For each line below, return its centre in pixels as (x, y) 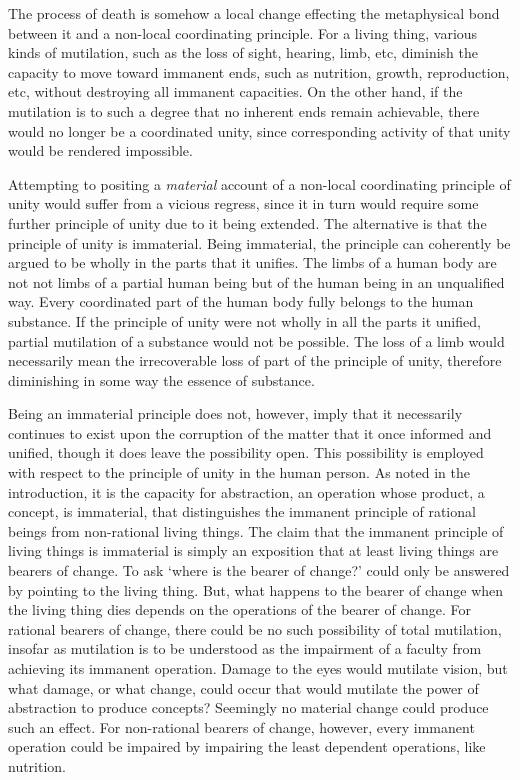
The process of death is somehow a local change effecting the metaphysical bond (254, 13)
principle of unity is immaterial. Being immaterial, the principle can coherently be (259, 242)
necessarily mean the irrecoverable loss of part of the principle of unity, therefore (255, 360)
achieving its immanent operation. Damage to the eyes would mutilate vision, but (258, 668)
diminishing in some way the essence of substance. (161, 379)
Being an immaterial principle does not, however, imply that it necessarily (235, 413)
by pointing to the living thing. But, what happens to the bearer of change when (256, 589)
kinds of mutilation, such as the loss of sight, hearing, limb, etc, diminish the (243, 52)
